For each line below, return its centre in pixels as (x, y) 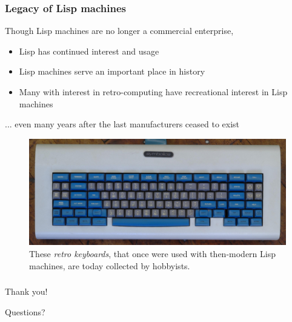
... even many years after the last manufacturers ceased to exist (122, 124)
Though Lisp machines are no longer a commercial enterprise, (119, 31)
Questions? (25, 311)
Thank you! (26, 291)
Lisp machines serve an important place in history (112, 71)
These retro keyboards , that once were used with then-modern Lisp (152, 253)
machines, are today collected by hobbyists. (110, 265)
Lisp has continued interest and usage (89, 51)
